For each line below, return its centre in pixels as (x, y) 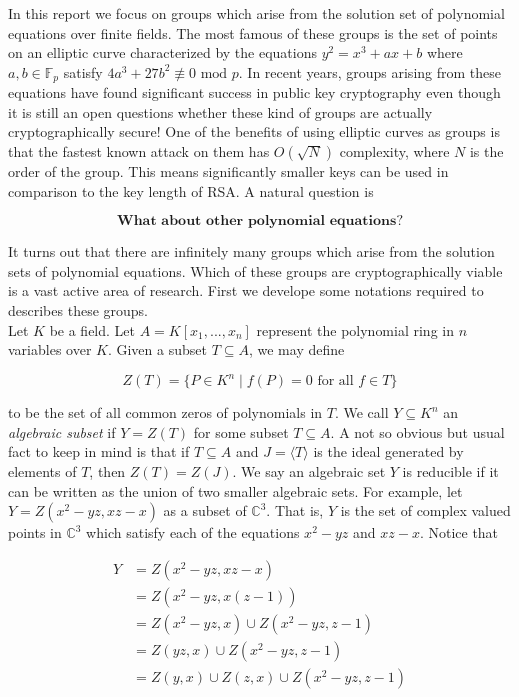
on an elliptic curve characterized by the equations (162, 52)
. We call (361, 412)
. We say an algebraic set (309, 471)
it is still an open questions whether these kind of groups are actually (220, 111)
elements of (42, 471)
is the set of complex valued (425, 510)
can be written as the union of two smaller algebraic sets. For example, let (235, 490)
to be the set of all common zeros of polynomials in (165, 412)
